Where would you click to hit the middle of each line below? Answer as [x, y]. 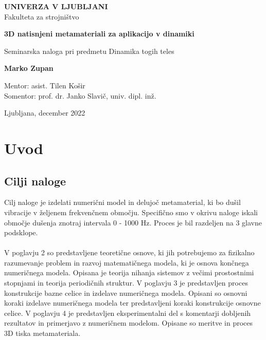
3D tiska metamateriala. [42, 333]
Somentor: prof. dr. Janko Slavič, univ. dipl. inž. [80, 95]
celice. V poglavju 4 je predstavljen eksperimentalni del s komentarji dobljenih [128, 313]
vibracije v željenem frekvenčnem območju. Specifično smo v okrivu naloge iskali [131, 212]
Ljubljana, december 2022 [45, 113]
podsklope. [21, 232]
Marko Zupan [29, 68]
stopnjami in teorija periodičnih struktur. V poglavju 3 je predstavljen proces [126, 283]
